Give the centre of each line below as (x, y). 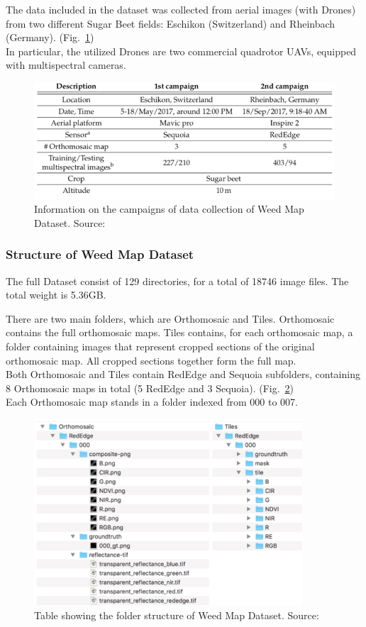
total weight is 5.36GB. (56, 295)
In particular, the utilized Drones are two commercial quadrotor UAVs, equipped (181, 51)
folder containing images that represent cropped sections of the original (160, 346)
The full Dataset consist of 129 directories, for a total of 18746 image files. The (177, 281)
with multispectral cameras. (66, 65)
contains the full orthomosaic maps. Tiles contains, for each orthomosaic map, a (179, 332)
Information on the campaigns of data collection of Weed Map (169, 209)
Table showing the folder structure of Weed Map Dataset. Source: (177, 615)
